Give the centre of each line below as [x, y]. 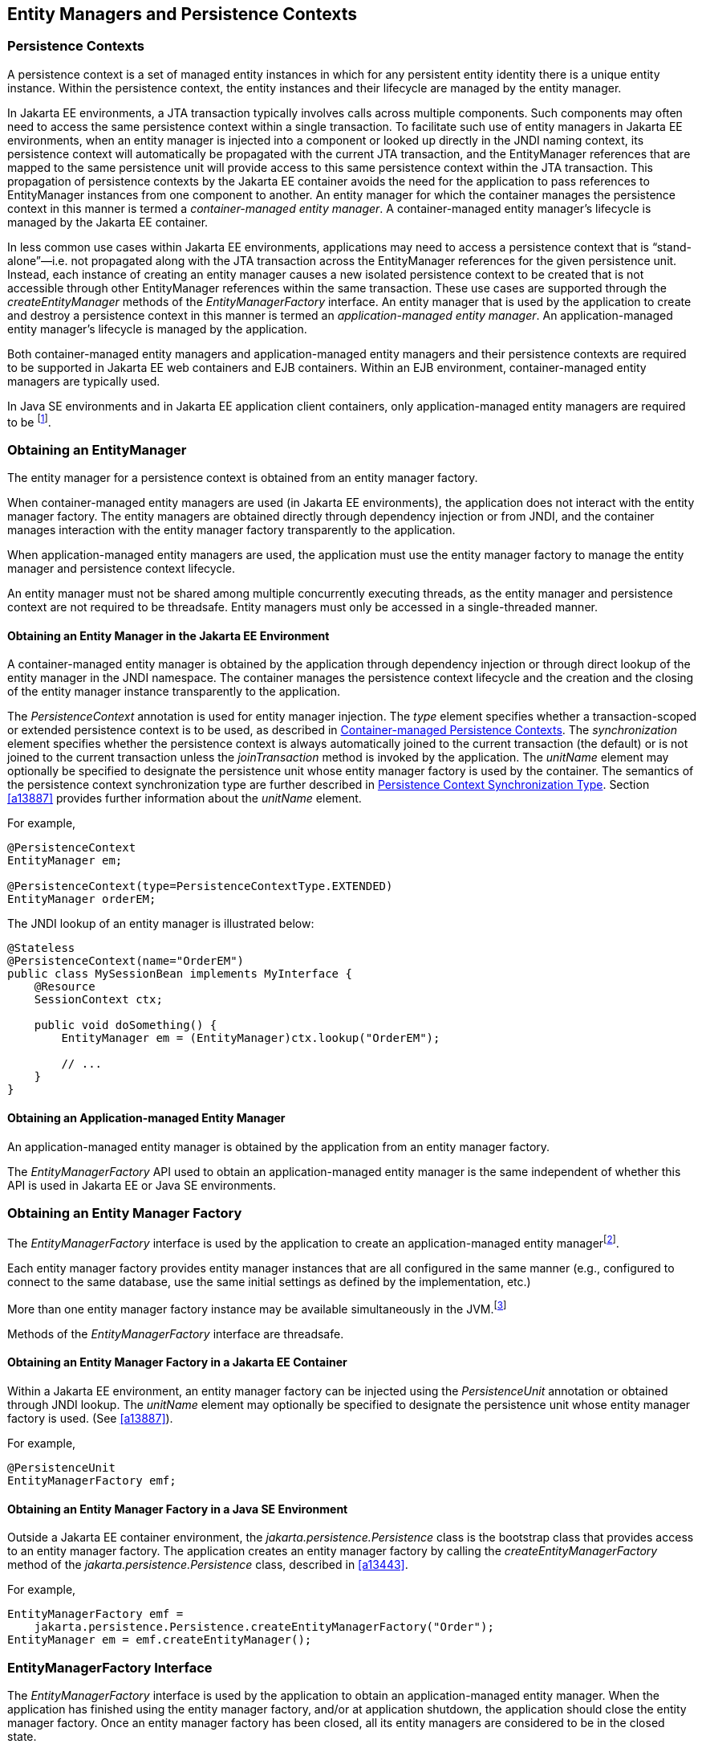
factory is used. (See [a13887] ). [90, 1418]
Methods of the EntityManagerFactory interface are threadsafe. [176, 1333]
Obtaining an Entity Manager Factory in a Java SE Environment [178, 1509]
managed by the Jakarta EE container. [108, 222]
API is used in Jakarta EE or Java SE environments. [142, 1185]
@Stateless [41, 948]
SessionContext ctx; [98, 1000]
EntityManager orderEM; [82, 899]
